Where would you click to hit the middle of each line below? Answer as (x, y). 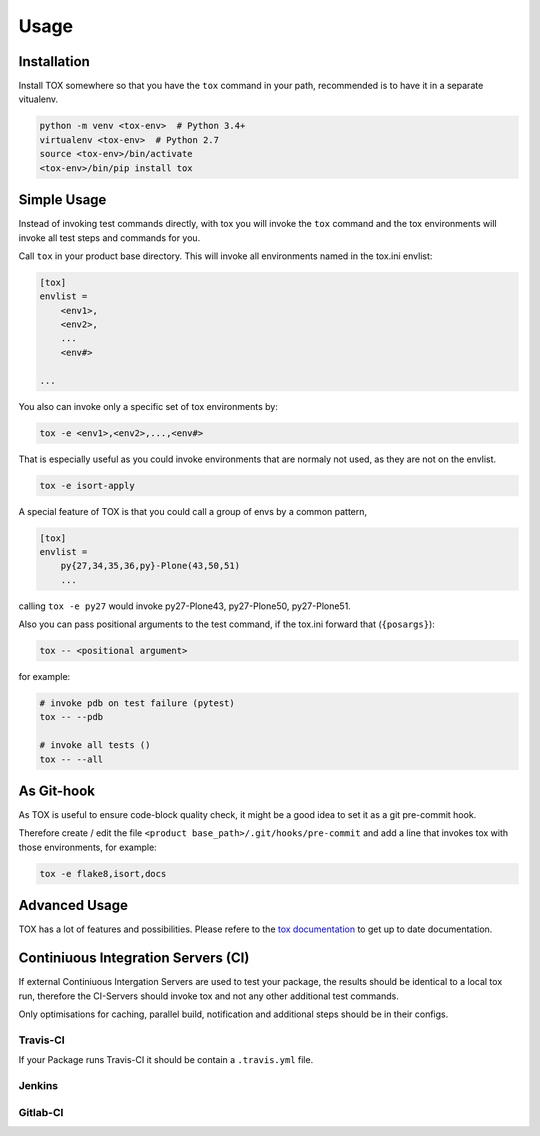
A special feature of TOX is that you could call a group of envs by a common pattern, (193, 511)
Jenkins (38, 1085)
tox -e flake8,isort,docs (103, 873)
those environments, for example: (87, 847)
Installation (54, 61)
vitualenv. (38, 99)
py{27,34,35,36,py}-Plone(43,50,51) (150, 566)
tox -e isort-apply (87, 485)
